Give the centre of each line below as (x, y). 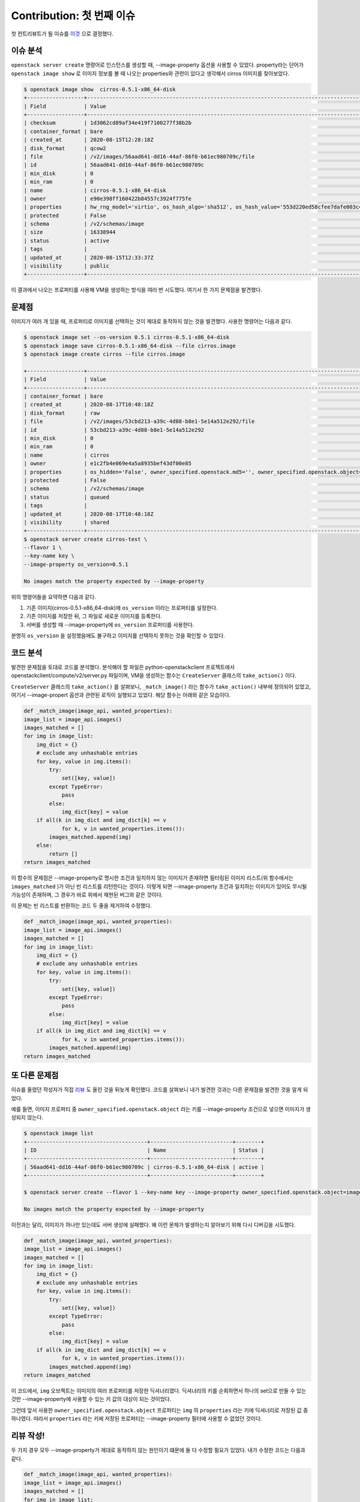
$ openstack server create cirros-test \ (85, 539)
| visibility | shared (67, 522)
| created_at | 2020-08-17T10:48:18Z (89, 405)
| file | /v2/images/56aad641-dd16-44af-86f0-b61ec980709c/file (139, 157)
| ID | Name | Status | (144, 1150)
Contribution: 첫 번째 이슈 (73, 16)
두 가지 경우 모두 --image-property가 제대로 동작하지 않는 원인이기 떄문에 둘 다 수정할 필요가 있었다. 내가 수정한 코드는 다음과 (158, 1450)
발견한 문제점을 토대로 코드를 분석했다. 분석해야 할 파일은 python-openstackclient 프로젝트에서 (123, 667)
